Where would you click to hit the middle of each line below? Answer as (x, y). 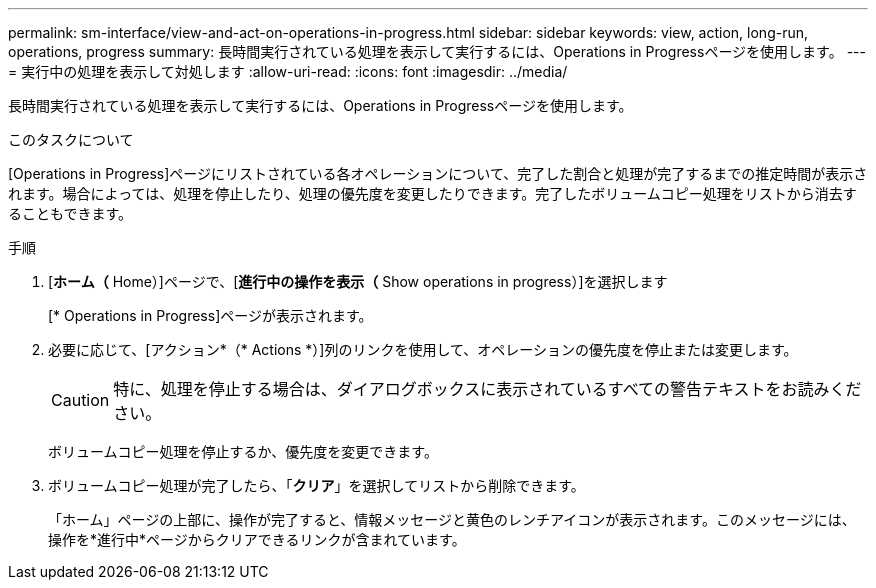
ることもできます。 (70, 213)
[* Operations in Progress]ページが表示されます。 (210, 315)
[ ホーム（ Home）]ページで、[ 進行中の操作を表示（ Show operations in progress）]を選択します (358, 281)
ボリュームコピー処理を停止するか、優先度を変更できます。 (243, 451)
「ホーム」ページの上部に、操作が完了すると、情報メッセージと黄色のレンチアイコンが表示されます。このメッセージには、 (452, 519)
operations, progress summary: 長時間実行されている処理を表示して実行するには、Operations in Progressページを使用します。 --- (437, 51)
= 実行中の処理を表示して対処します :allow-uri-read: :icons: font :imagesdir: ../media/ (288, 71)
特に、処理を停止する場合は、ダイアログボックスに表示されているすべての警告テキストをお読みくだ (487, 389)
